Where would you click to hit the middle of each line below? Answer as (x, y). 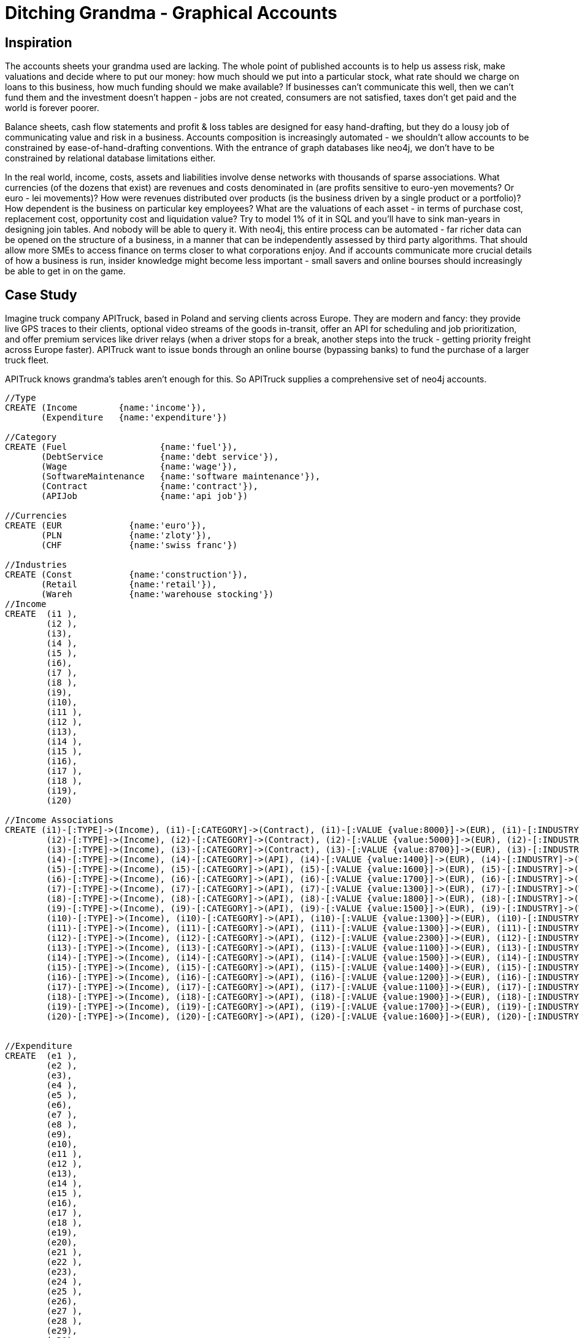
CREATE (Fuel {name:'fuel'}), (121, 447)
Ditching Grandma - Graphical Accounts (171, 13)
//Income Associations (59, 820)
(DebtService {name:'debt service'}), (160, 457)
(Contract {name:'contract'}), (150, 486)
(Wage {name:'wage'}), (140, 467)
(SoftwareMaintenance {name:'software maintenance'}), (181, 477)
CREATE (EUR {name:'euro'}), (106, 526)
